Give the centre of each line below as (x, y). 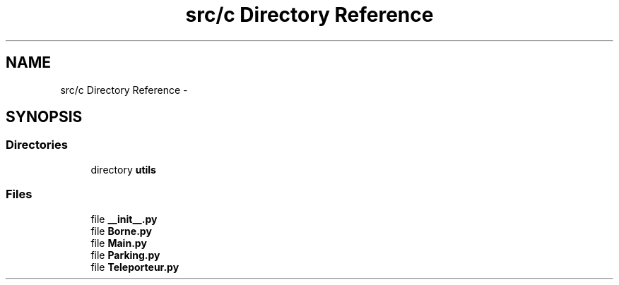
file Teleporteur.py (135, 267)
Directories (37, 145)
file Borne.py (121, 231)
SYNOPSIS (44, 117)
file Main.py (119, 243)
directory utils (123, 169)
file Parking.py (125, 255)
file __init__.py (124, 219)
